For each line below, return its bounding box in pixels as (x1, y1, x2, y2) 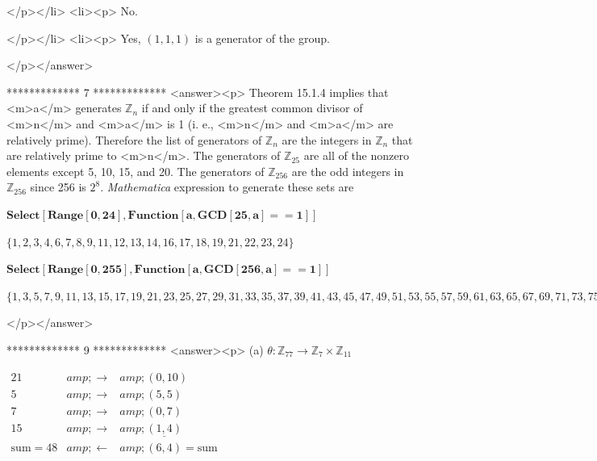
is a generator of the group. (194, 29, 330, 46)
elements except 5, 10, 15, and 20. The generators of (6, 162, 265, 179)
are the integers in (282, 131, 372, 148)
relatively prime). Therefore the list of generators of (6, 131, 262, 148)
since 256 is (30, 178, 86, 195)
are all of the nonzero (303, 147, 409, 164)
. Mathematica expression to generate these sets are (100, 178, 354, 195)
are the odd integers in (291, 162, 404, 179)
